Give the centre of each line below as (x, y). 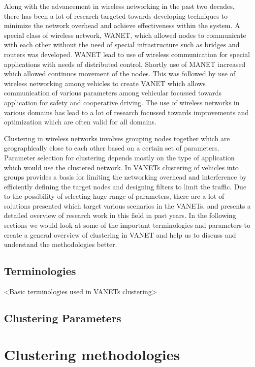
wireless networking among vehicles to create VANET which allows (105, 83)
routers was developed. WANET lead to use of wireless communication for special (127, 54)
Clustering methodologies (92, 354)
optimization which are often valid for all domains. (80, 122)
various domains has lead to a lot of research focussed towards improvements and (127, 112)
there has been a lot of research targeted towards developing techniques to (116, 15)
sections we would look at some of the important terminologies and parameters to (127, 225)
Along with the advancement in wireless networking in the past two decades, (119, 6)
